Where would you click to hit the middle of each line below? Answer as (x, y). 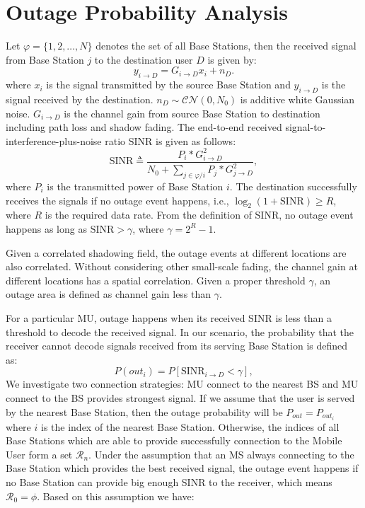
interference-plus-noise (54, 140)
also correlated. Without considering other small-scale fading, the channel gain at (182, 266)
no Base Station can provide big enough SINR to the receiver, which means (169, 481)
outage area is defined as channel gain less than (109, 294)
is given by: (232, 59)
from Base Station (45, 59)
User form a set (39, 454)
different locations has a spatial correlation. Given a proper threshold (156, 280)
